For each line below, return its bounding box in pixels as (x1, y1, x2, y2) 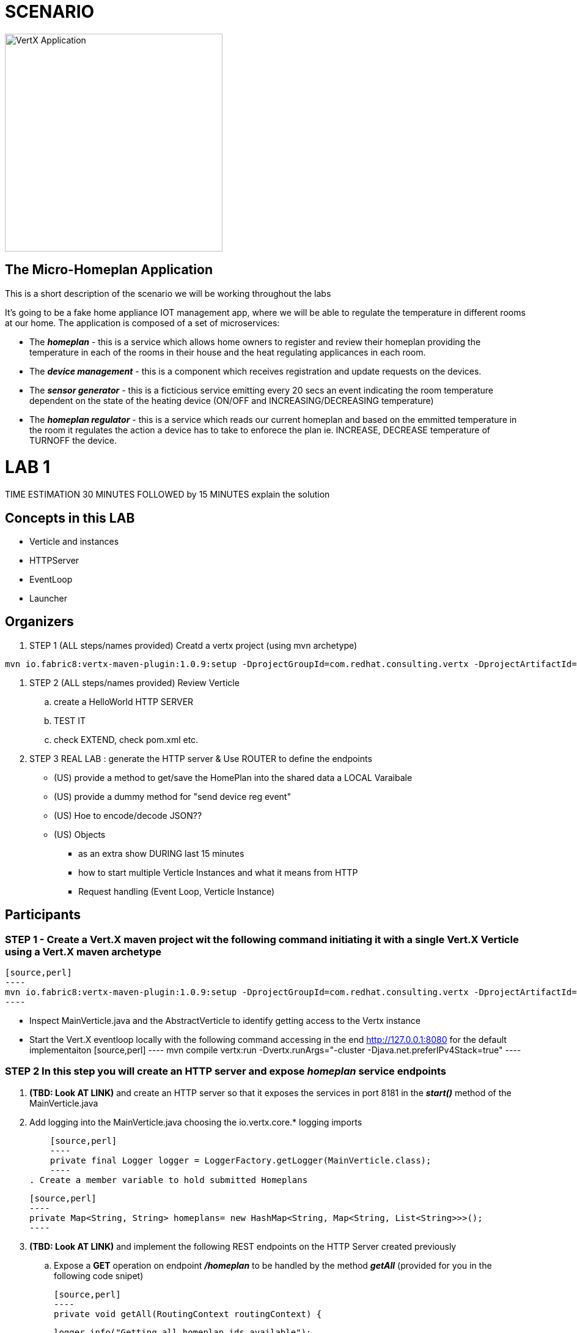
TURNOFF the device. (29, 435, 117, 446)
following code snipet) (54, 1270, 144, 1281)
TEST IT (54, 715, 86, 726)
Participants (5, 907, 81, 923)
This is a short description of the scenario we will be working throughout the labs (5, 288, 331, 299)
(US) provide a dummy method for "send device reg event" (54, 791, 291, 802)
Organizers (5, 614, 74, 630)
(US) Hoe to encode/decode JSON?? (54, 810, 202, 821)
